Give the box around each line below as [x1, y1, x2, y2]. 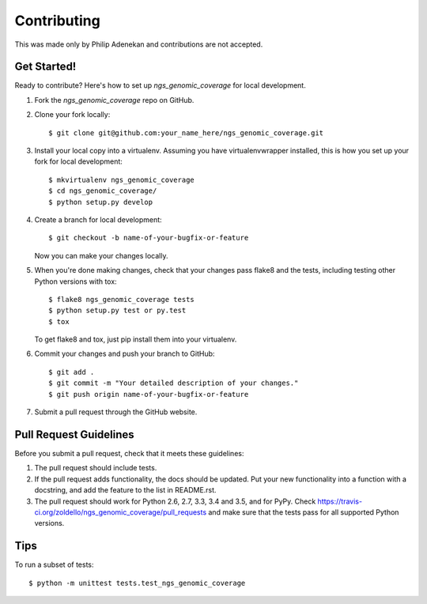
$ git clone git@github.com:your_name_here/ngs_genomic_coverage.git [48, 128, 324, 138]
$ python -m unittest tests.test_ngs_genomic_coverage [28, 578, 246, 587]
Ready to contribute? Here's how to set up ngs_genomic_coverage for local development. [14, 81, 306, 90]
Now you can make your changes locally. [34, 251, 168, 260]
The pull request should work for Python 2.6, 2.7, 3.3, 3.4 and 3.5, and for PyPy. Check [34, 496, 316, 506]
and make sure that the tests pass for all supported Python [208, 507, 399, 517]
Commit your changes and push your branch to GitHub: [34, 349, 215, 359]
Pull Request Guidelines [14, 428, 134, 441]
